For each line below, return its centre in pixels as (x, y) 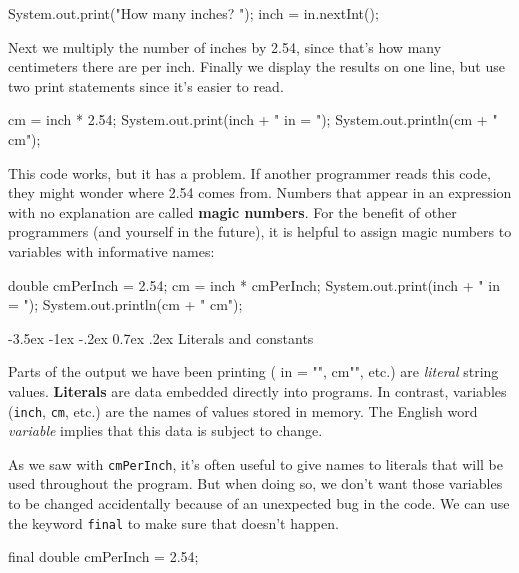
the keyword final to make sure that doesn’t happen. (173, 522)
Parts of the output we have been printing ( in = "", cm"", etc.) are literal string (253, 371)
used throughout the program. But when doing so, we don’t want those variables (255, 483)
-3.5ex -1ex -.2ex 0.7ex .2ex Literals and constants (161, 337)
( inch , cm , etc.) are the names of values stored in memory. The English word (243, 410)
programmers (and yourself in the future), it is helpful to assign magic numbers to (260, 231)
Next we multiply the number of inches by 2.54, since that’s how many (225, 46)
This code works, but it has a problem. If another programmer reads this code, (249, 172)
